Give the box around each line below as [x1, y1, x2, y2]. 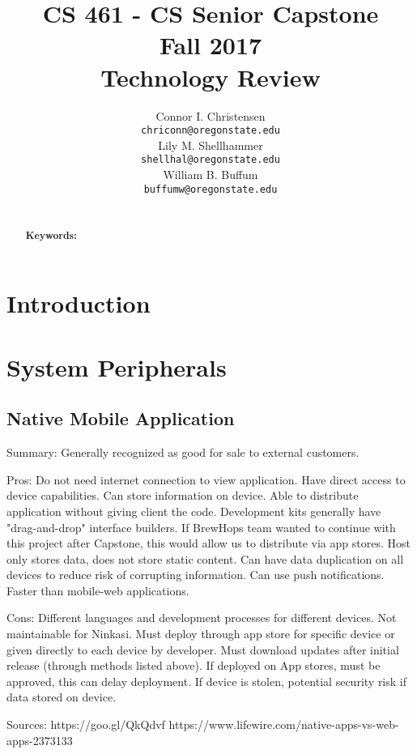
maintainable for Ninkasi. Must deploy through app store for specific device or [6, 625, 395, 642]
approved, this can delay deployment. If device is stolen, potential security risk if [6, 672, 407, 689]
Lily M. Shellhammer [158, 136, 263, 153]
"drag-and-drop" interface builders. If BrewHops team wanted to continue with [6, 518, 396, 535]
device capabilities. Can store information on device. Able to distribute [6, 487, 359, 504]
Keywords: [25, 228, 77, 242]
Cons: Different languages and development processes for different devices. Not [6, 609, 397, 626]
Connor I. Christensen [155, 107, 266, 124]
